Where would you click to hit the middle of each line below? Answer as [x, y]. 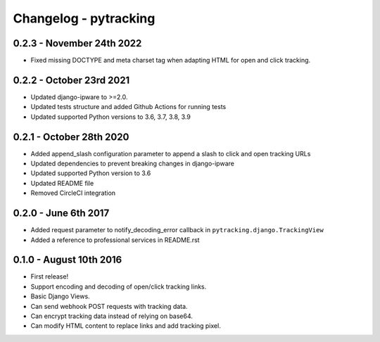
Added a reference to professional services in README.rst [115, 240]
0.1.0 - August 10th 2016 [68, 260]
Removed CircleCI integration [73, 193]
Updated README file [62, 183]
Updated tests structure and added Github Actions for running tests [128, 107]
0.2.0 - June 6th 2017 [61, 214]
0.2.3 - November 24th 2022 [77, 43]
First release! [50, 277]
